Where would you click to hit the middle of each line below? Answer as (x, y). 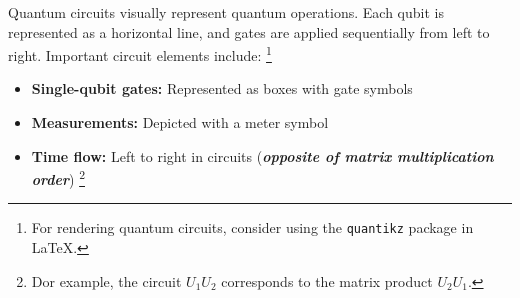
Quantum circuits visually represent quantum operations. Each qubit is (226, 12)
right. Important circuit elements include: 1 (140, 53)
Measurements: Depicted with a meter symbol (180, 122)
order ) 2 (58, 177)
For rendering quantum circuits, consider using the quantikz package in (252, 227)
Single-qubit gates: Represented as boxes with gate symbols (222, 88)
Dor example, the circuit (106, 280)
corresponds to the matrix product (327, 280)
